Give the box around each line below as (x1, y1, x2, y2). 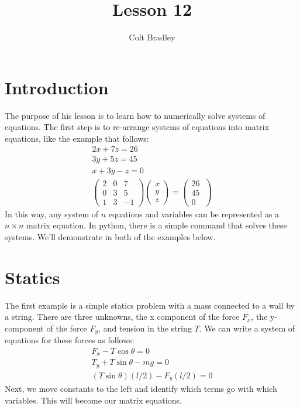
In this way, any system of (5, 207, 99, 220)
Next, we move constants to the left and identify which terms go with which (5, 382, 277, 395)
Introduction (5, 75, 109, 99)
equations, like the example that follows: (5, 132, 149, 144)
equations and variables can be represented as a (108, 207, 280, 220)
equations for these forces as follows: (5, 334, 135, 346)
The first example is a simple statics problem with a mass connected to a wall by (5, 299, 295, 311)
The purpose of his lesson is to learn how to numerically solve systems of (5, 109, 265, 121)
